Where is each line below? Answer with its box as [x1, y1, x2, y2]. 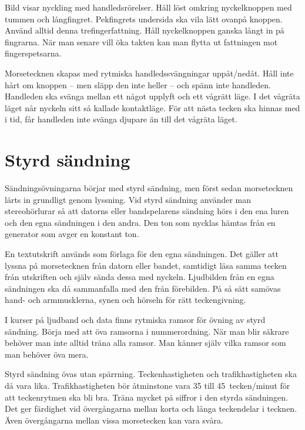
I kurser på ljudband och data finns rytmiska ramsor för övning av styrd [5, 314, 266, 325]
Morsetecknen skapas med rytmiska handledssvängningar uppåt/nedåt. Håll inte [5, 66, 294, 79]
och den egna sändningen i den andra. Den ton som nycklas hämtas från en [5, 216, 276, 228]
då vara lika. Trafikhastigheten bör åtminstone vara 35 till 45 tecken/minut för [5, 379, 290, 391]
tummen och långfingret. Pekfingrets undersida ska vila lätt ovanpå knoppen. [5, 12, 283, 25]
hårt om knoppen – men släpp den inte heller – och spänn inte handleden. [5, 78, 271, 91]
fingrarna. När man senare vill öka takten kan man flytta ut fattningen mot [5, 35, 278, 48]
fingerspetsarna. [5, 47, 62, 59]
